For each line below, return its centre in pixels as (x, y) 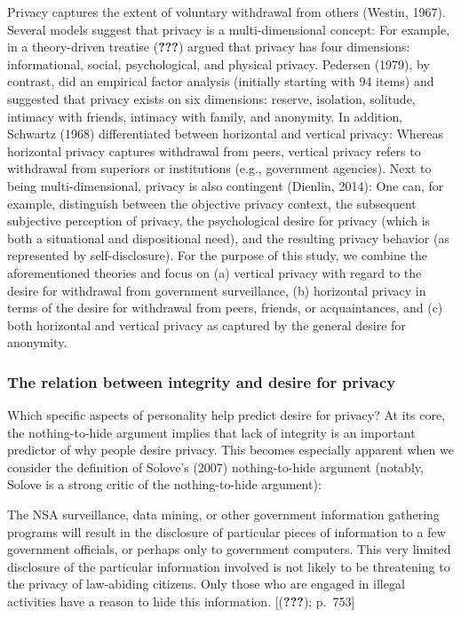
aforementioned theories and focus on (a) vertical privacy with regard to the (215, 272)
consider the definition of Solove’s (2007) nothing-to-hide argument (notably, (215, 467)
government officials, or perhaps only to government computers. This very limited (229, 549)
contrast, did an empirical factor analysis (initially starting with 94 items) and (221, 81)
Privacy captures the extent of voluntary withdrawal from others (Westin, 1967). (227, 12)
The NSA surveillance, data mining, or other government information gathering (223, 514)
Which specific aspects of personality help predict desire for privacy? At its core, (227, 415)
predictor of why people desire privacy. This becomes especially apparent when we (230, 450)
